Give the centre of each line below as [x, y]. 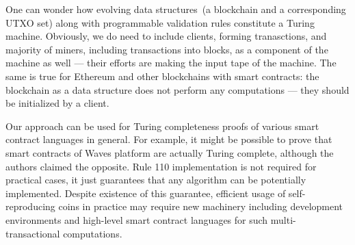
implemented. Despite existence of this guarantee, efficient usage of [146, 193]
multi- [283, 219]
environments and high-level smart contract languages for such [137, 219]
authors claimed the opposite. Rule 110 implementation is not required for [161, 166]
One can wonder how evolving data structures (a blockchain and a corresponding [176, 9]
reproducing [30, 206]
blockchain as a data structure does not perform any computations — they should [177, 89]
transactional [33, 233]
